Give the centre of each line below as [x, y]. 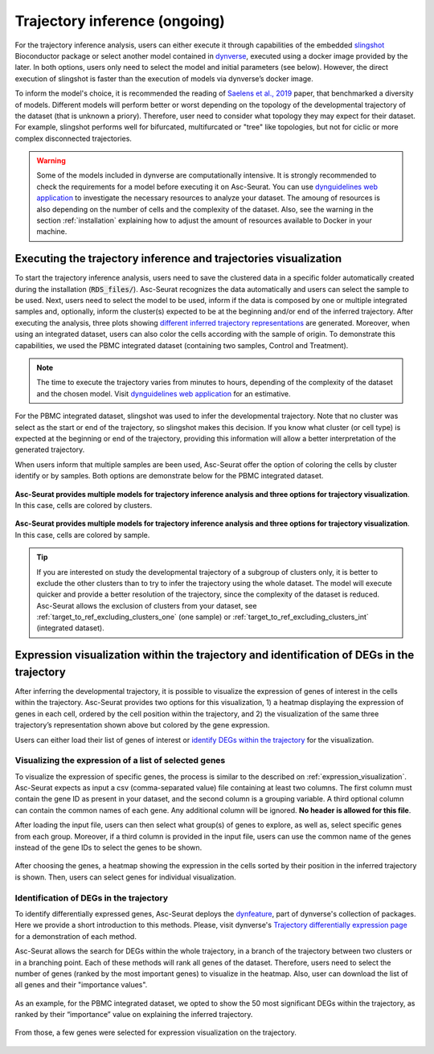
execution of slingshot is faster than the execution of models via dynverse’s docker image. [164, 78]
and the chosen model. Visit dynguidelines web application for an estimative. [164, 393]
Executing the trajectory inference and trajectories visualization [178, 258]
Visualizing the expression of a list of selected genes [120, 761]
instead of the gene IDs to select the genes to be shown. [108, 847]
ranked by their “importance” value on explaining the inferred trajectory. [134, 1015]
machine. [52, 232]
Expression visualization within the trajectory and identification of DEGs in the [215, 655]
